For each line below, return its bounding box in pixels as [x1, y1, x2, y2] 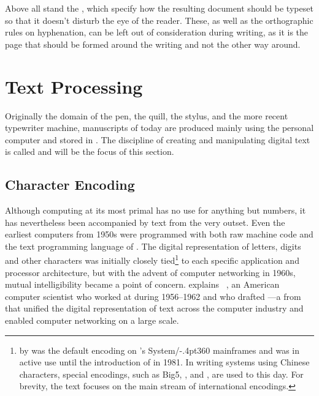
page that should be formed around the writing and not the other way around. [5, 37, 301, 50]
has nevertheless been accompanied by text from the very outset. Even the [5, 215, 285, 228]
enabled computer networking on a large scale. [5, 314, 179, 327]
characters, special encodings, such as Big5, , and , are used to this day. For [19, 367, 304, 380]
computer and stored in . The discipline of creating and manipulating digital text [5, 133, 310, 146]
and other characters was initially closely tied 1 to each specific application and [5, 252, 299, 267]
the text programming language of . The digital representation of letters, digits [5, 239, 301, 252]
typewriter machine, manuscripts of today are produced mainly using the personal [5, 121, 314, 134]
